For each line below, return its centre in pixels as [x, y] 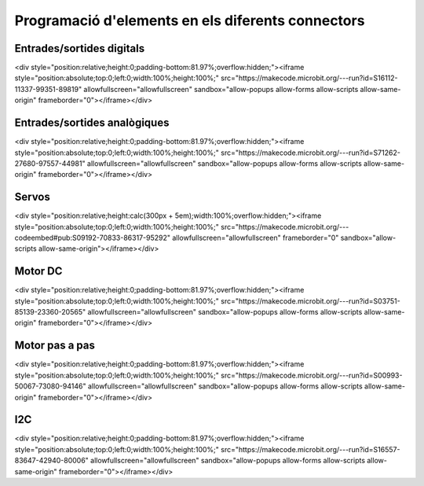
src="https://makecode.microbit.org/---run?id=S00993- [312, 375]
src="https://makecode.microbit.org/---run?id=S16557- [311, 449]
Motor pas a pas [55, 346]
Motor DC [38, 271]
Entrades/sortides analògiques [92, 123]
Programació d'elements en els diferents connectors [190, 20]
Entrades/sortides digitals [80, 48]
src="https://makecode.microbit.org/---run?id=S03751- [311, 301]
